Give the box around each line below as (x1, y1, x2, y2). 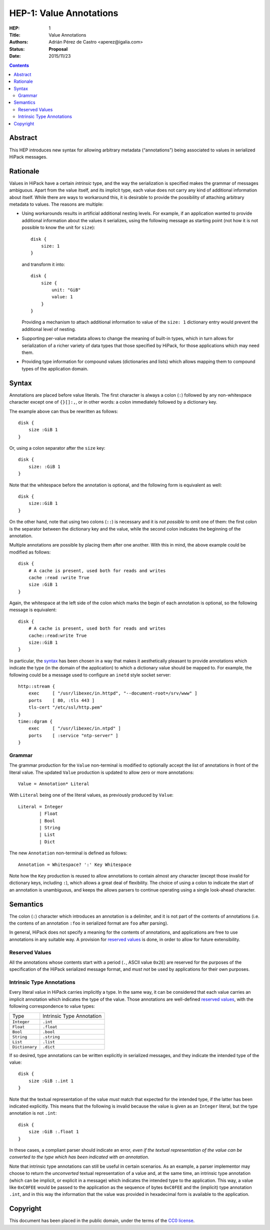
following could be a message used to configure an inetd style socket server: (9, 672, 171, 678)
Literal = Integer (18, 804, 63, 809)
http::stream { (18, 683, 55, 689)
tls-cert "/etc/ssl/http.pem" (28, 705, 102, 711)
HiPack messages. (9, 153, 47, 160)
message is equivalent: (9, 607, 57, 613)
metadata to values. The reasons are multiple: (9, 201, 103, 207)
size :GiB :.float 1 (28, 1129, 79, 1135)
